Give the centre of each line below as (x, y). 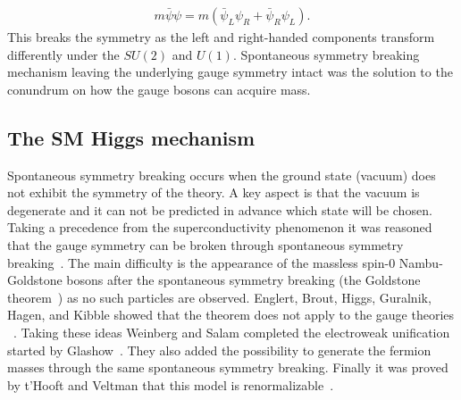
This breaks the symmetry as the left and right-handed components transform (221, 37)
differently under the (63, 54)
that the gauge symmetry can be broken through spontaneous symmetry (205, 244)
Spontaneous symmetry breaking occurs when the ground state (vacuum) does (222, 175)
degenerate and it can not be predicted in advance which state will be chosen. (220, 209)
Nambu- (421, 262)
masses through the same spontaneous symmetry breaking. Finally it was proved (228, 367)
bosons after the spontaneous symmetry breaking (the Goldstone (243, 280)
